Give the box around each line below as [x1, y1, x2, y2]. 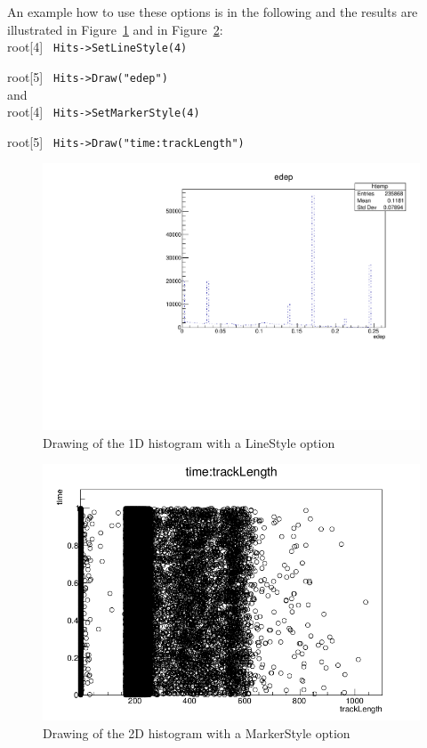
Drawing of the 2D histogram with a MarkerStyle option [43, 723, 350, 742]
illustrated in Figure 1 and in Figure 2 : [7, 20, 223, 38]
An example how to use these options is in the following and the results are [7, 3, 418, 20]
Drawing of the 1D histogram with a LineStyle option [43, 433, 335, 451]
